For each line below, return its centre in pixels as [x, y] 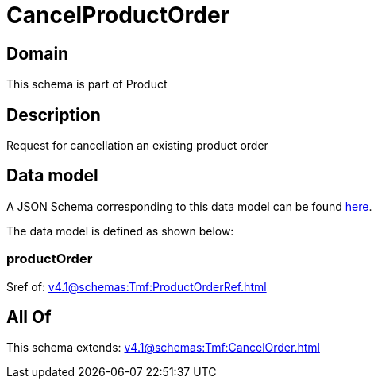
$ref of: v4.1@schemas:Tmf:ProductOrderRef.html [137, 286]
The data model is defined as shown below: [120, 231]
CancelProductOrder [118, 15]
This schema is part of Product [87, 84]
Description [54, 115]
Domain [38, 53]
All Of [29, 317]
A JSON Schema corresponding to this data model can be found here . [189, 206]
